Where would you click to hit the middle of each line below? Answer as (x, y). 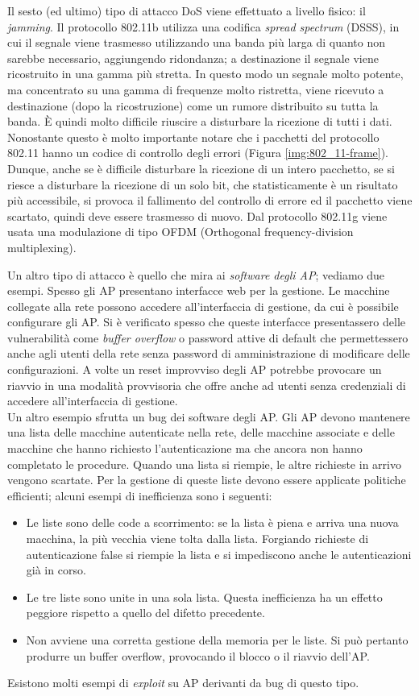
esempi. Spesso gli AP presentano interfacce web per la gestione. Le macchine (199, 290)
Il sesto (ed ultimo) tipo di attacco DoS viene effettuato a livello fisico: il (187, 10)
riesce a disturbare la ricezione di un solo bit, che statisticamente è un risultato (203, 184)
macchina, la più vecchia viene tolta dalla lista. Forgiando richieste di (197, 538)
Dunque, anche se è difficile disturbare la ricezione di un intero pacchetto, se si (201, 168)
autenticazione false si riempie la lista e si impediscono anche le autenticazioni (219, 554)
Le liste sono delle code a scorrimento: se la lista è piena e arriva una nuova (212, 522)
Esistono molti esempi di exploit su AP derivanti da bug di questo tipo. (183, 683)
